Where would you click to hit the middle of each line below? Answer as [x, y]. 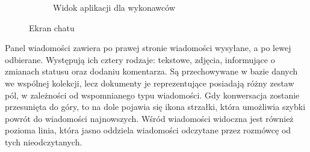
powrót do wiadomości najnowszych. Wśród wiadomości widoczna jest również [149, 118]
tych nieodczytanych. [44, 141]
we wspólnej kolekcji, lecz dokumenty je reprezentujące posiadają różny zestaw [150, 83]
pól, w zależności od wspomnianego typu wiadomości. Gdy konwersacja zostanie [152, 95]
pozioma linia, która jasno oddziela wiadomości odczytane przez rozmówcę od [148, 130]
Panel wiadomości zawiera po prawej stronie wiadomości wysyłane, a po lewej [148, 48]
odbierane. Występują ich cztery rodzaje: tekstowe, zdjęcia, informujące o [140, 59]
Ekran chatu [52, 27]
